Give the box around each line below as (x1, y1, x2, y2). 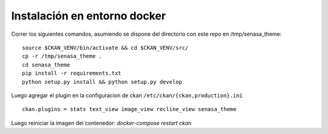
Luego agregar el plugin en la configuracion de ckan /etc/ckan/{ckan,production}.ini (11, 92, 243, 99)
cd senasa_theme (22, 61, 70, 68)
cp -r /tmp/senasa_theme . (22, 53, 103, 60)
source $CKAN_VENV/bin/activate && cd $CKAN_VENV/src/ (22, 44, 189, 51)
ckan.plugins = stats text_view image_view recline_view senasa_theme (22, 106, 237, 113)
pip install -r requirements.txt (22, 70, 121, 77)
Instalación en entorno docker (11, 9, 166, 22)
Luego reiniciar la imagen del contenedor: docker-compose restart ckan (11, 119, 192, 127)
